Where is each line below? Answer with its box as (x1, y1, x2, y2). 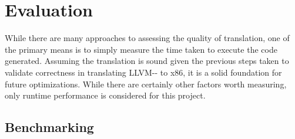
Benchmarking (5, 118, 94, 136)
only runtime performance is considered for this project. (5, 89, 206, 101)
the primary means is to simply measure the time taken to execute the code (5, 43, 277, 55)
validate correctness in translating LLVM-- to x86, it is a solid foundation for (5, 66, 282, 78)
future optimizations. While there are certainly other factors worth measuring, (5, 77, 287, 90)
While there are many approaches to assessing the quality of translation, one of (5, 32, 290, 44)
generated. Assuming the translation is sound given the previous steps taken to (5, 55, 289, 67)
